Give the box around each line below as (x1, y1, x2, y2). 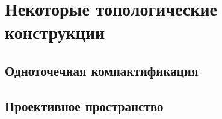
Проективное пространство (5, 96, 164, 115)
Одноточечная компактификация (5, 61, 199, 79)
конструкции (5, 20, 105, 44)
